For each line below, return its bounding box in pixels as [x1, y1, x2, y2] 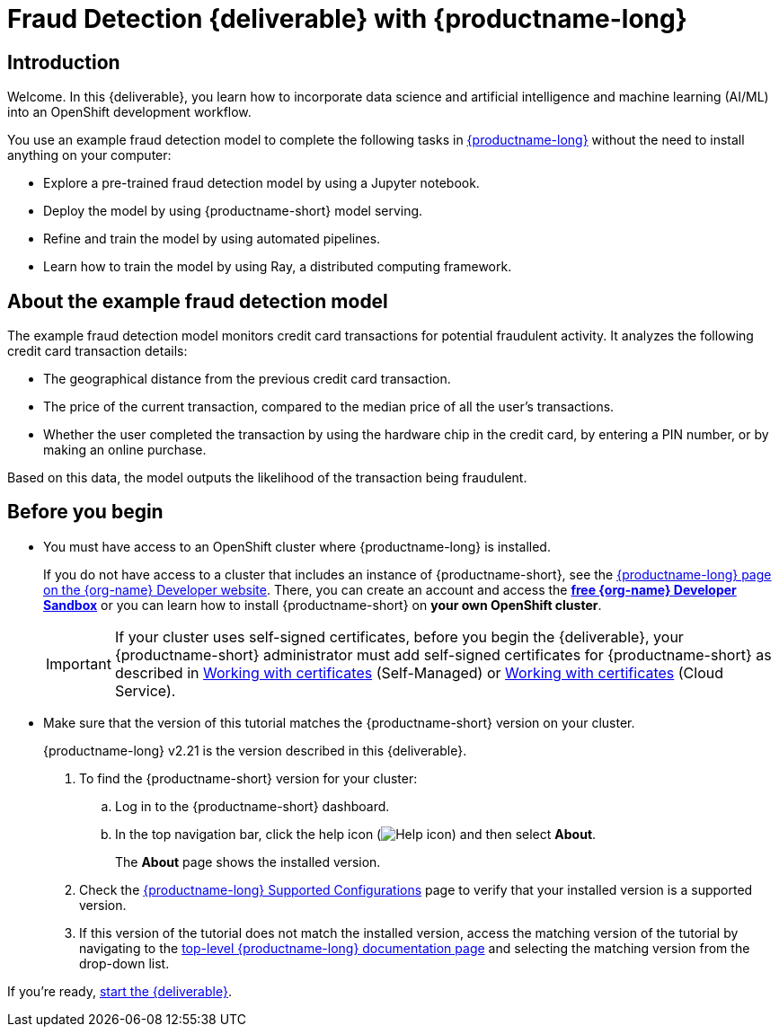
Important [46, 654, 111, 673]
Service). [114, 681, 176, 700]
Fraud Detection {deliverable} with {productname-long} [7, 4, 687, 34]
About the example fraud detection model [7, 289, 388, 313]
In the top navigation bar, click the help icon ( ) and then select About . [115, 826, 597, 842]
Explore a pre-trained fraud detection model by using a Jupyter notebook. [43, 175, 480, 191]
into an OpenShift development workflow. [7, 104, 252, 120]
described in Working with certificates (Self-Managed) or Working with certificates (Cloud [114, 663, 724, 682]
